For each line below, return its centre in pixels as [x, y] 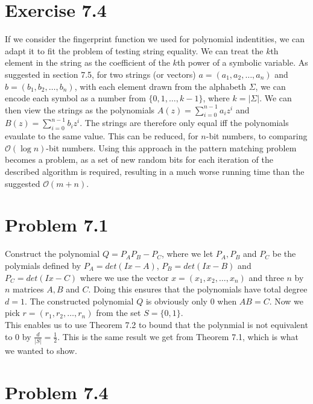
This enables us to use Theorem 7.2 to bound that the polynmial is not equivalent [156, 324]
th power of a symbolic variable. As [242, 62]
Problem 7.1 [57, 225]
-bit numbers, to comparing [257, 136]
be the [284, 254]
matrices [28, 289]
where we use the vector [124, 277]
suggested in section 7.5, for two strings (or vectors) [100, 74]
